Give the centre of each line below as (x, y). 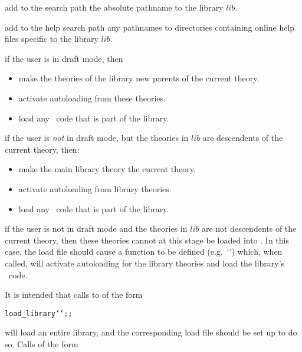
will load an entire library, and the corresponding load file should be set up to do (151, 332)
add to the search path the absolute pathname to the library (114, 7)
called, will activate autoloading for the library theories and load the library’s (145, 263)
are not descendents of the (249, 228)
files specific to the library (52, 39)
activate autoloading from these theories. (92, 98)
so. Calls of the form (42, 343)
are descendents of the (243, 138)
